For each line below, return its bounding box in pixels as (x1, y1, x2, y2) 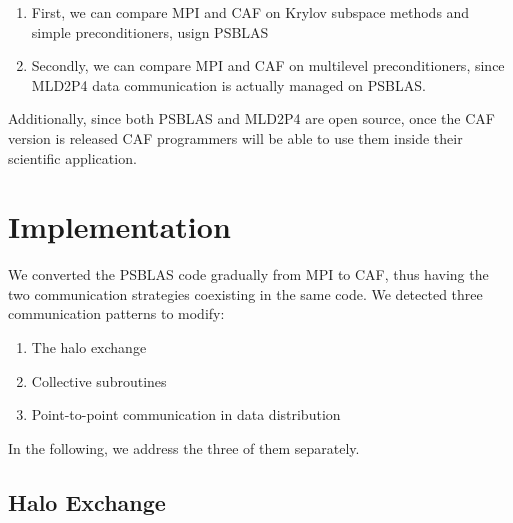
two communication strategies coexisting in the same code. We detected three (8, 283, 483, 304)
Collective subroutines (31, 370, 167, 391)
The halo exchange (31, 337, 147, 358)
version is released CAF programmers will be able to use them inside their (8, 127, 463, 148)
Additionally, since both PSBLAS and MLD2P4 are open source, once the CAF (8, 108, 495, 129)
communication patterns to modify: (8, 303, 225, 324)
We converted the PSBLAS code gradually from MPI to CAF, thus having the (8, 264, 489, 285)
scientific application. (8, 147, 137, 168)
